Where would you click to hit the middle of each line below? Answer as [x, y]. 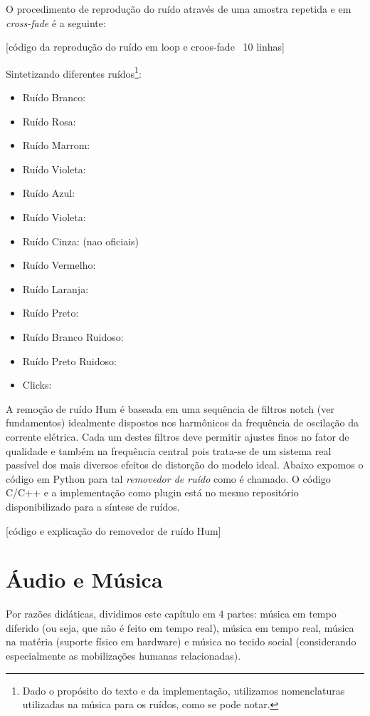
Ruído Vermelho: [59, 265]
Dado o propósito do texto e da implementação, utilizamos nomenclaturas [184, 690]
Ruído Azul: [49, 193]
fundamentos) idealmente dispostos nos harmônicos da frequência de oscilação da [183, 423]
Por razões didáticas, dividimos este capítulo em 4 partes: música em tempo [171, 614]
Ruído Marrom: [56, 145]
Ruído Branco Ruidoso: [73, 336]
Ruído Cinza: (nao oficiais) [81, 241]
